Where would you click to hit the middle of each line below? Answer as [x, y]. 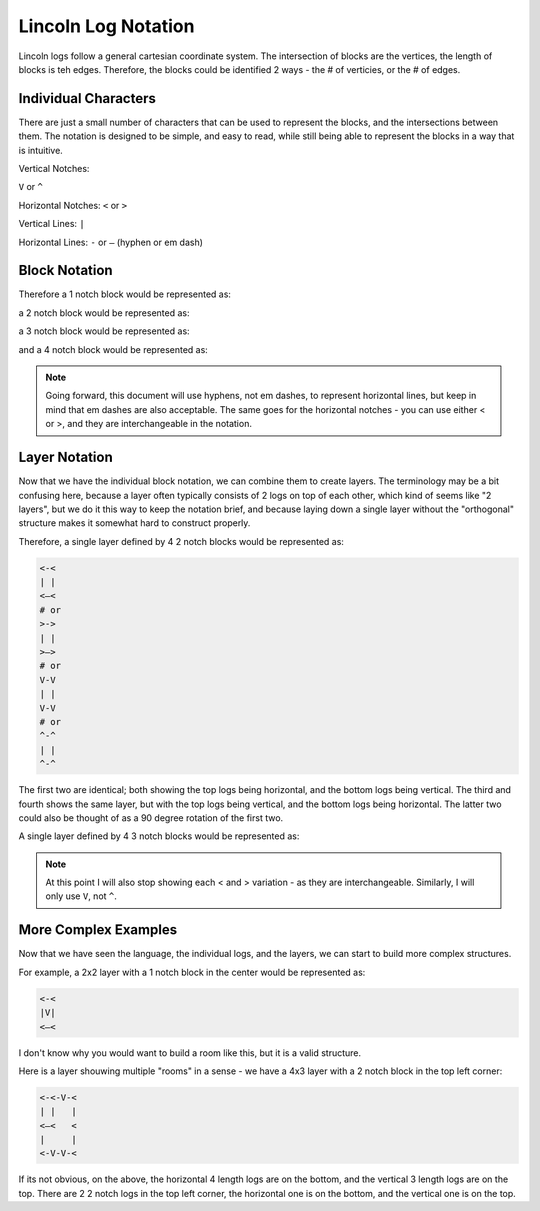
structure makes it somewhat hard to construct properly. [134, 523]
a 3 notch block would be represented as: [104, 331]
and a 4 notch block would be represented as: [113, 349]
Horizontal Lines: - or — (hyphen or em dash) [111, 242]
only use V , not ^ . [81, 896]
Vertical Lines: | [51, 224]
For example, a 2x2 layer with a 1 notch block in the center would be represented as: [192, 972]
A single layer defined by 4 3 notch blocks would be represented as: [159, 836]
